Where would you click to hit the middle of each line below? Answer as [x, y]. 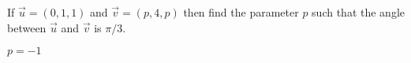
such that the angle [359, 12]
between [27, 27]
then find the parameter [241, 12]
